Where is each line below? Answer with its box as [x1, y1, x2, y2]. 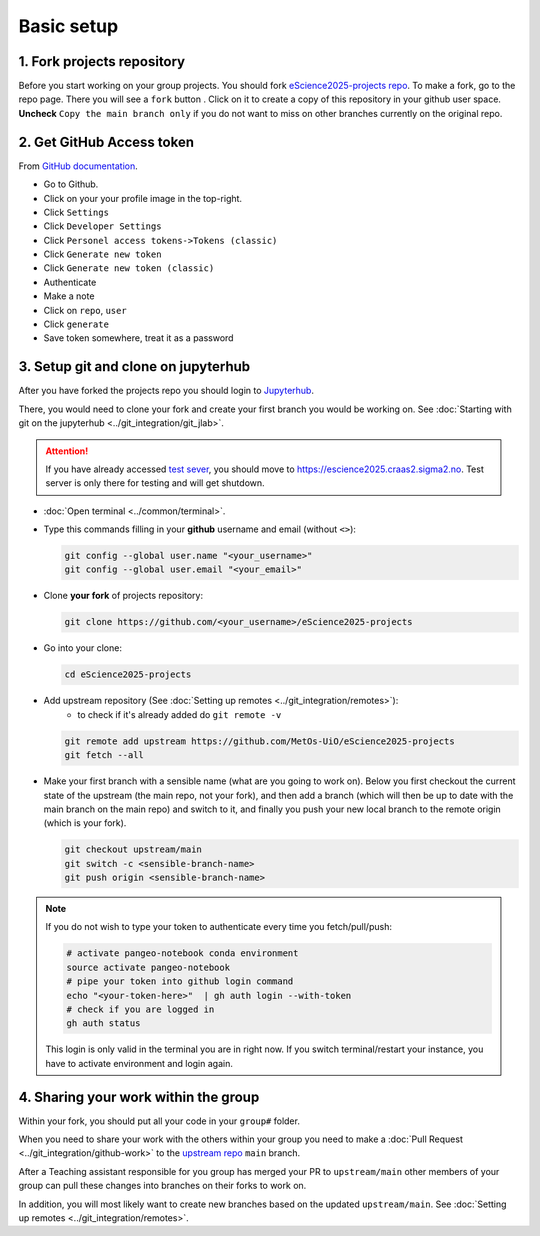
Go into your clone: [43, 642, 122, 654]
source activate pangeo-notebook [66, 961, 230, 973]
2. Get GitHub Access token [18, 133, 195, 150]
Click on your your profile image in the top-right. [43, 192, 243, 204]
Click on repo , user [43, 304, 127, 316]
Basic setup [18, 15, 119, 37]
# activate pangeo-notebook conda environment [66, 948, 299, 959]
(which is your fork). [43, 817, 127, 829]
